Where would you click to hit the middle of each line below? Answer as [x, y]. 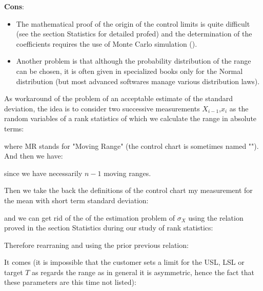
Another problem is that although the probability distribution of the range [134, 61]
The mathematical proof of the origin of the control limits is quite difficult [133, 23]
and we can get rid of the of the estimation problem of [90, 217]
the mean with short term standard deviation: [76, 200]
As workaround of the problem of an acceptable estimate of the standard [119, 98]
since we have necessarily [43, 173]
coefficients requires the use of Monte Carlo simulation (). [107, 43]
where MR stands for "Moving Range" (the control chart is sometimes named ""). [131, 145]
